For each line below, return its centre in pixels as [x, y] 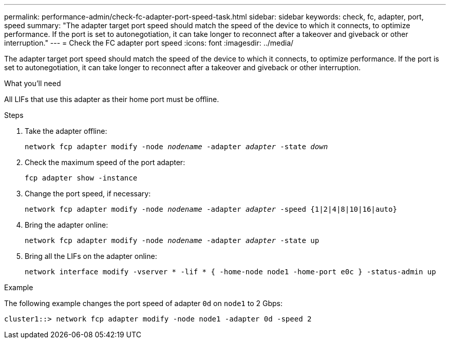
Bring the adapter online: [67, 225]
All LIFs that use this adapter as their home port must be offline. [112, 99]
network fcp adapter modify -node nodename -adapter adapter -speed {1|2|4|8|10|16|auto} [211, 209]
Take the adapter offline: [66, 131]
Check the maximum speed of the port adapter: [105, 162]
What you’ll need [33, 83]
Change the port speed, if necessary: [88, 194]
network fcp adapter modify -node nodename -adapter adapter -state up [172, 240]
